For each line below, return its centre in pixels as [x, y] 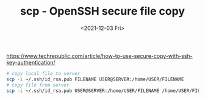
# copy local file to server [43, 73]
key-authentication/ [31, 62]
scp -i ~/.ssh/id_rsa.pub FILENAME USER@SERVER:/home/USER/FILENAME [95, 79]
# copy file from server [38, 85]
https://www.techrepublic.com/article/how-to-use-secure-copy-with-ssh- [100, 55]
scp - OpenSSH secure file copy [103, 11]
